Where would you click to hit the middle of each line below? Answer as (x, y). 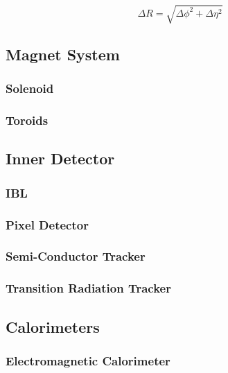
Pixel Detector (47, 224)
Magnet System (63, 54)
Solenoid (30, 88)
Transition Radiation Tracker (88, 288)
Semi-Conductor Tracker (76, 256)
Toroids (27, 120)
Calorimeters (53, 326)
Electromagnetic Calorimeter (88, 360)
